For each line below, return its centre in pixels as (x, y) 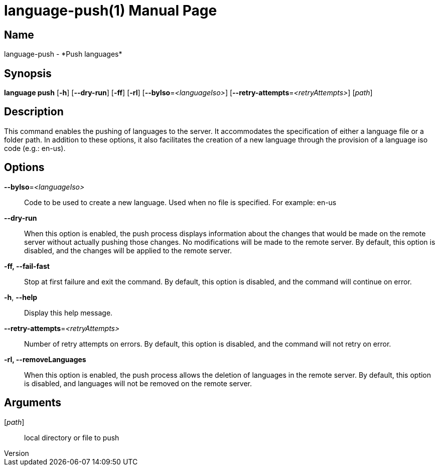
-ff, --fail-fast (27, 266)
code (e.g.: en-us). (35, 148)
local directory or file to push (72, 437)
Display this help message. (68, 312)
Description (34, 112)
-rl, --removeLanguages (45, 359)
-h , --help (21, 297)
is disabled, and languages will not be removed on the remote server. (138, 383)
